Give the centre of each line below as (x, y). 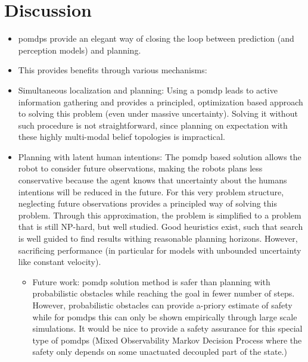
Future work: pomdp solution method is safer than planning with (151, 281)
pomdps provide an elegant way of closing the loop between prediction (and (156, 38)
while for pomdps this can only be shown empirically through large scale (165, 316)
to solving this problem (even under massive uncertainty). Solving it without (158, 113)
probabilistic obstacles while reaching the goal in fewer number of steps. (164, 293)
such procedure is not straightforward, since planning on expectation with (153, 125)
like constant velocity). (60, 262)
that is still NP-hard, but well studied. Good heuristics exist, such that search (161, 227)
